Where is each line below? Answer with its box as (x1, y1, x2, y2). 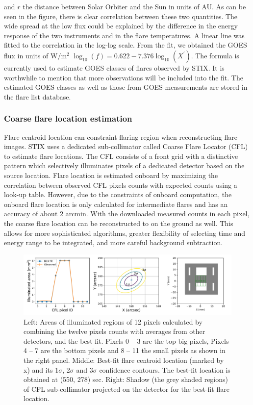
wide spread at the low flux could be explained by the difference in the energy (4, 21, 238, 31)
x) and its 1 (24, 364, 59, 375)
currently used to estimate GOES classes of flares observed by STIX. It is (4, 62, 225, 73)
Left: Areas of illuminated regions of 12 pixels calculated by (24, 316, 202, 327)
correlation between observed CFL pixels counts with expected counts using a (4, 179, 237, 190)
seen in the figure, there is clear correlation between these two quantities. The (4, 11, 238, 21)
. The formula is (191, 50, 239, 60)
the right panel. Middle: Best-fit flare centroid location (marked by (24, 355, 224, 365)
